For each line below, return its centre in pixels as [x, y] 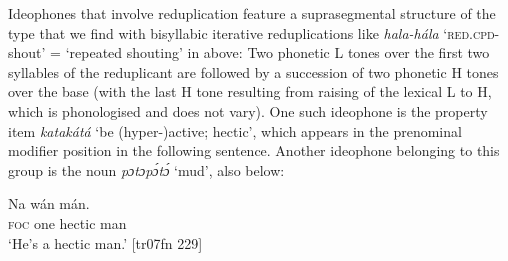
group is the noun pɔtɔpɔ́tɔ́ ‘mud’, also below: [146, 169]
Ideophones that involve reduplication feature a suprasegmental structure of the [252, 13]
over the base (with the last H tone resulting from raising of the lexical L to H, [250, 91]
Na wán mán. [49, 203]
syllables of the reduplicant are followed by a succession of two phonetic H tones [253, 71]
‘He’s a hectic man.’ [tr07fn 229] [105, 242]
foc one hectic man [67, 222]
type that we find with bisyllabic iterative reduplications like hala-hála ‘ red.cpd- [254, 32]
